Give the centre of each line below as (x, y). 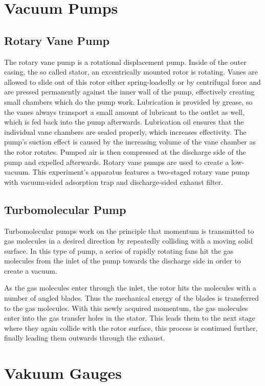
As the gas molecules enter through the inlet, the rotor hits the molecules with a (130, 288)
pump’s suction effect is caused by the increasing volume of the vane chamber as (130, 142)
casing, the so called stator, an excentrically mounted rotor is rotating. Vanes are (131, 72)
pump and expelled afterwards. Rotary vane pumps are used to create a (117, 162)
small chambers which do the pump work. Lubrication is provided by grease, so (128, 101)
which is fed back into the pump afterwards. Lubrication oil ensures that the (124, 122)
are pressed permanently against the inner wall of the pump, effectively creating (129, 92)
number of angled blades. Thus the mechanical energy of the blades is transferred (131, 298)
